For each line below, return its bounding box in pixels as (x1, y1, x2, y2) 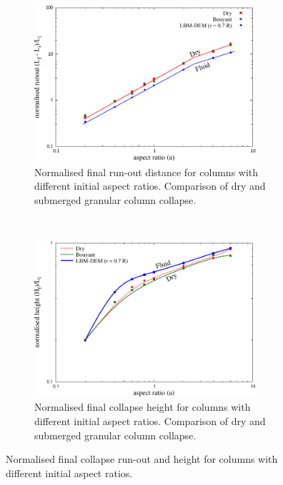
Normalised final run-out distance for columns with (34, 164, 259, 179)
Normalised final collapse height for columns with (34, 399, 251, 414)
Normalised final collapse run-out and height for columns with (6, 451, 278, 466)
